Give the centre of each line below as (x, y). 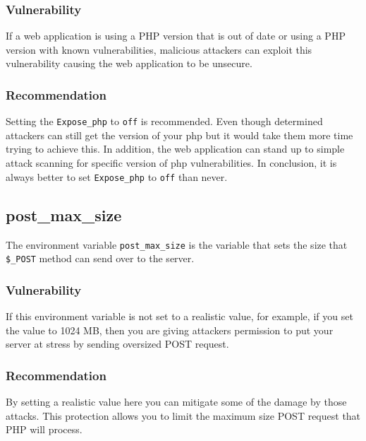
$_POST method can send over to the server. (100, 258)
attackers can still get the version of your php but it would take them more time (179, 135)
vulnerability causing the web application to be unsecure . (129, 63)
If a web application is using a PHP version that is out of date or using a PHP (176, 36)
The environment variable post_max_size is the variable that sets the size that (177, 244)
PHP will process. (44, 429)
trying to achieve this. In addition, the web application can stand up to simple (175, 149)
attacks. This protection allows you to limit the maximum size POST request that (183, 415)
